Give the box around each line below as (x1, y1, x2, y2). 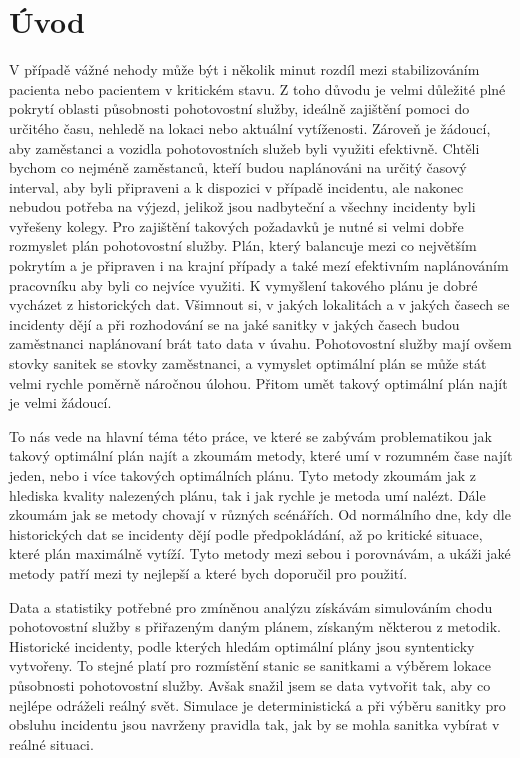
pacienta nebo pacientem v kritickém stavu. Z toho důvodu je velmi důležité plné (9, 78, 506, 99)
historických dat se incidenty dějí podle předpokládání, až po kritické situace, (9, 523, 483, 544)
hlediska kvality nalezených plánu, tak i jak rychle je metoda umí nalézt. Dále (9, 484, 486, 505)
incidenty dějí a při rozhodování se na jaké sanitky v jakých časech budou (9, 313, 460, 334)
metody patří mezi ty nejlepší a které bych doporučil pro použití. (9, 562, 408, 583)
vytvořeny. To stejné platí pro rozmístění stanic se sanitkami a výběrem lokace (9, 655, 491, 676)
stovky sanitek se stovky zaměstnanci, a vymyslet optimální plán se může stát (9, 353, 487, 374)
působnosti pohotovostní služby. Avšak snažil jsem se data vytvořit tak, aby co (9, 674, 491, 695)
